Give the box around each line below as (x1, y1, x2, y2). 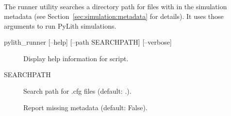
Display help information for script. (23, 53, 129, 63)
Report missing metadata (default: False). (23, 102, 148, 112)
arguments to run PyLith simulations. (4, 20, 116, 31)
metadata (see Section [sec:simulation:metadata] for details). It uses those (4, 11, 224, 21)
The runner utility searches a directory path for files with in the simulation (4, 1, 227, 12)
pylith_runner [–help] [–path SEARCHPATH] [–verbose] (4, 37, 172, 47)
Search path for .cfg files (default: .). (23, 85, 132, 96)
